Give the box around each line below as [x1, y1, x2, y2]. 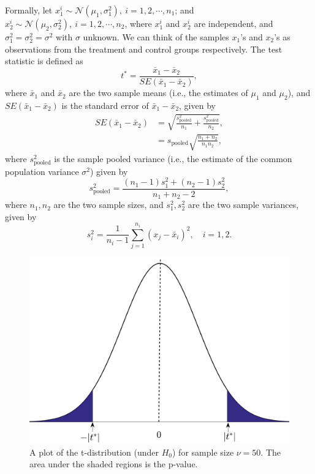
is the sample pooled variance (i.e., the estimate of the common [54, 152, 292, 165]
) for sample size [172, 445, 234, 458]
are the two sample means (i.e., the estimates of [69, 86, 248, 99]
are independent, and [194, 17, 273, 29]
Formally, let [5, 4, 53, 16]
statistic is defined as [5, 54, 83, 67]
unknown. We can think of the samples [83, 31, 229, 43]
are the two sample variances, [188, 198, 299, 211]
